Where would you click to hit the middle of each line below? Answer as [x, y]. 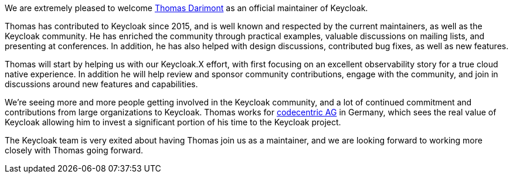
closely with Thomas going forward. [74, 150]
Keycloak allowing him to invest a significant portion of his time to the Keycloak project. [173, 122]
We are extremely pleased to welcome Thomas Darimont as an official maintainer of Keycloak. [186, 8]
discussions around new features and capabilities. [101, 84]
